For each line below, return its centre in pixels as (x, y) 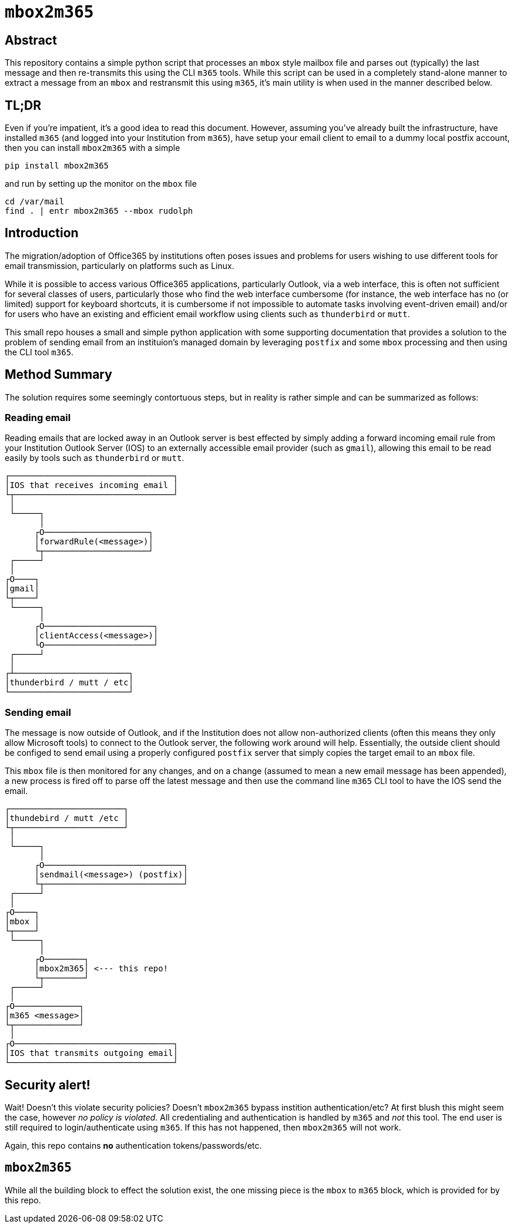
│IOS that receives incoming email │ (92, 485)
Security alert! (48, 1085)
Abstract (31, 40)
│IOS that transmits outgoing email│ (92, 1053)
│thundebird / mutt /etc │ (67, 818)
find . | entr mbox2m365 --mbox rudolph (99, 211)
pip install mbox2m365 (57, 166)
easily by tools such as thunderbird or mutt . (95, 458)
